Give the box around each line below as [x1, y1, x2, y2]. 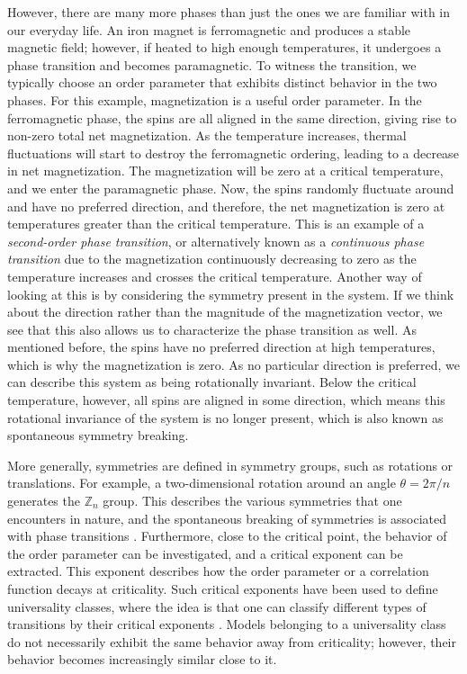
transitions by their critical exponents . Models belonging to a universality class [7, 615, 446, 634]
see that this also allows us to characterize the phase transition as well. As [7, 319, 417, 338]
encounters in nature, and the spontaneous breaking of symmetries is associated [7, 508, 447, 527]
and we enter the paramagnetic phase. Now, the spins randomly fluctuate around [7, 178, 454, 197]
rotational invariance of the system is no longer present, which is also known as [7, 408, 444, 427]
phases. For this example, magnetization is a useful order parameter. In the [7, 90, 422, 109]
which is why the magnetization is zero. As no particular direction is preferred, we [7, 355, 461, 373]
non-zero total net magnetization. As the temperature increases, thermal [7, 126, 407, 145]
